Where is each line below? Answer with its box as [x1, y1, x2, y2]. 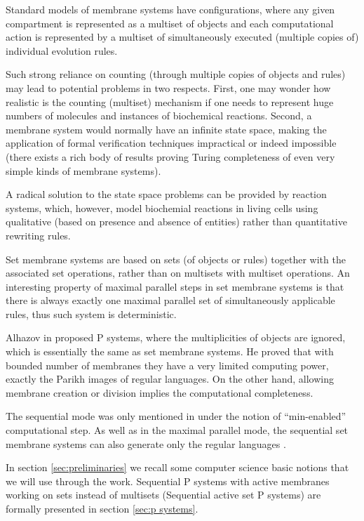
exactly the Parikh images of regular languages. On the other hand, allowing [6, 371, 334, 386]
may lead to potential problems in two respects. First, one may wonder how [6, 80, 331, 95]
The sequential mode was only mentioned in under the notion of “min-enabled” [6, 409, 346, 423]
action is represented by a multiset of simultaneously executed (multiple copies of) [6, 29, 359, 44]
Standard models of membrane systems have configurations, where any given [6, 2, 335, 16]
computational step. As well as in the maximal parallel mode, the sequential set [6, 423, 349, 437]
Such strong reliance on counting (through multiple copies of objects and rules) [6, 67, 346, 81]
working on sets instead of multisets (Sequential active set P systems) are [6, 487, 321, 502]
